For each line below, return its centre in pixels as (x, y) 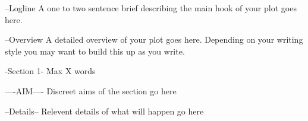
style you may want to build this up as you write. (95, 51)
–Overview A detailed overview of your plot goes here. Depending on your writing (154, 39)
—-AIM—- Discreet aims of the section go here (91, 90)
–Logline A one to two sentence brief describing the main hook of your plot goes (151, 8)
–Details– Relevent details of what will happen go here (104, 111)
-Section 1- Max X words (50, 71)
